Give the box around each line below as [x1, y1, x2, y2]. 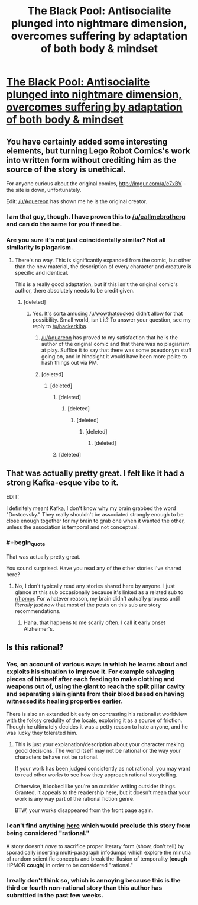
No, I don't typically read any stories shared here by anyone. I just [14, 582, 176, 589]
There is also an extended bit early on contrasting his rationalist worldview [6, 711, 187, 718]
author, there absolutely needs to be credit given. [14, 287, 135, 294]
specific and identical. [14, 269, 69, 277]
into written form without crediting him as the [6, 155, 177, 165]
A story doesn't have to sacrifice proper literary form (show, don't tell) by [6, 842, 184, 849]
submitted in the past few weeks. [6, 891, 103, 899]
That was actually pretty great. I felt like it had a [6, 468, 185, 478]
